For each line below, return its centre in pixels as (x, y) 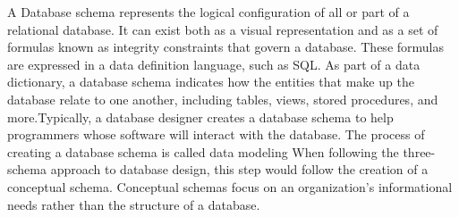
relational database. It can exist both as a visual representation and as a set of (223, 29)
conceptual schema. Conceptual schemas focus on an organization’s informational (230, 186)
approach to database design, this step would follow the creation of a (239, 169)
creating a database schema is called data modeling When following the (203, 151)
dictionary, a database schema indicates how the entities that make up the (211, 82)
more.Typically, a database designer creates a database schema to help (200, 117)
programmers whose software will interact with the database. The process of (216, 134)
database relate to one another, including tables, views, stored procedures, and (223, 99)
